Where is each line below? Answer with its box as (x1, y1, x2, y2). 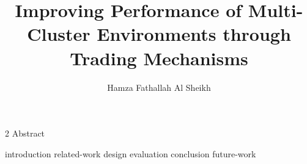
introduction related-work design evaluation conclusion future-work (5, 147, 256, 160)
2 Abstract (5, 127, 45, 140)
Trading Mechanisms (70, 45, 248, 70)
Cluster (27, 21, 91, 46)
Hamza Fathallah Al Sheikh (107, 80, 211, 93)
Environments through (97, 21, 291, 46)
